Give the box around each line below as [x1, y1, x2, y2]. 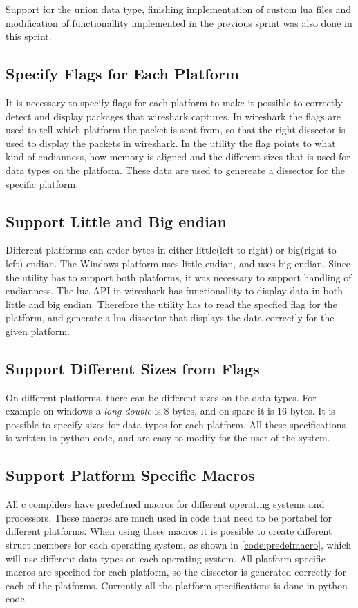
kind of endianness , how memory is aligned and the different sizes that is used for [6, 149, 350, 164]
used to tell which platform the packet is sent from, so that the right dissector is [6, 122, 346, 137]
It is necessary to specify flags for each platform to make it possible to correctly [6, 95, 343, 109]
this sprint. [6, 29, 52, 44]
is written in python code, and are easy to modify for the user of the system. [6, 430, 330, 445]
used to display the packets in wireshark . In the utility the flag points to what [6, 135, 336, 150]
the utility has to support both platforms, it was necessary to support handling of [6, 269, 352, 284]
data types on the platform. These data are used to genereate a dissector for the [6, 162, 345, 177]
